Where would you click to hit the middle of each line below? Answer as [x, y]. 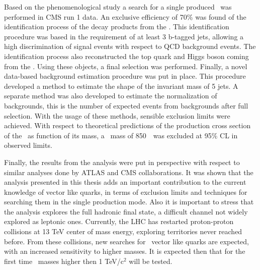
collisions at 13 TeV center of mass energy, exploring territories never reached [123, 231]
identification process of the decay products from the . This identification [117, 26]
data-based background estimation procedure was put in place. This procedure [125, 76]
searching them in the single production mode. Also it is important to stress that [129, 202]
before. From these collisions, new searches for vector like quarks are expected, [126, 241]
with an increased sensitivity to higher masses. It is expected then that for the [125, 251]
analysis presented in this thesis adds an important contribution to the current [125, 182]
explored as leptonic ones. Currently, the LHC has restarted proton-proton [119, 221]
